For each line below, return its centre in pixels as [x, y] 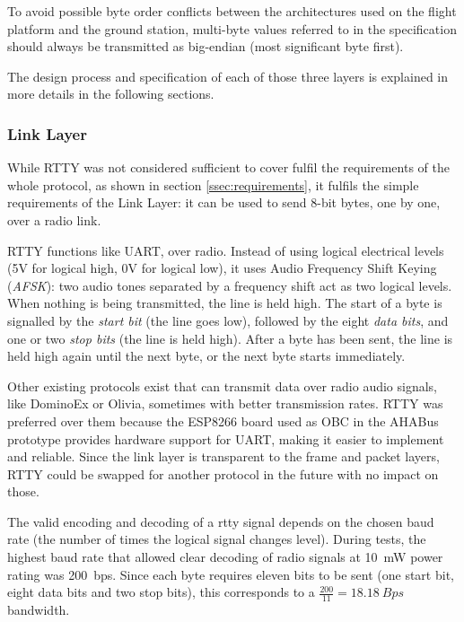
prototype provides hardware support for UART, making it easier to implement [226, 438]
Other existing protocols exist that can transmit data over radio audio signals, [223, 385]
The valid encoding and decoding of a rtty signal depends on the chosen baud [221, 521]
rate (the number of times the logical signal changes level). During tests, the [217, 539]
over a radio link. [54, 219]
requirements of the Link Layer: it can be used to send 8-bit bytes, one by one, [224, 202]
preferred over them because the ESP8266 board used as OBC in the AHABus [223, 421]
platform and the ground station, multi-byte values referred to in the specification [232, 28]
